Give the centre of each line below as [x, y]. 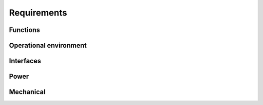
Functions [25, 30]
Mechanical [27, 92]
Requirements [38, 13]
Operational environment [48, 45]
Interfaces [25, 61]
